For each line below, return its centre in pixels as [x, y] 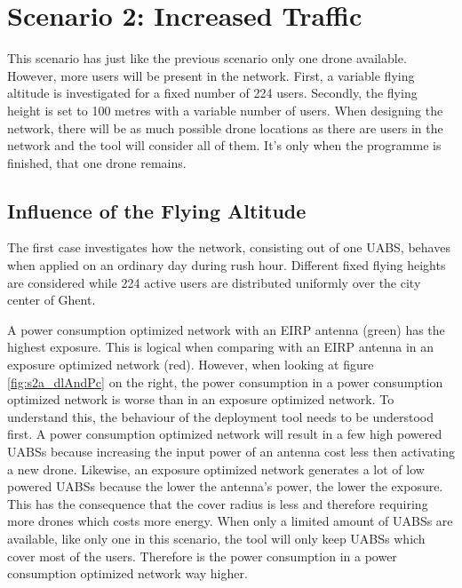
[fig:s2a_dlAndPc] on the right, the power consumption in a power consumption [225, 381]
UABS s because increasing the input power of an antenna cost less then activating [231, 452]
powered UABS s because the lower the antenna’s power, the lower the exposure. [225, 486]
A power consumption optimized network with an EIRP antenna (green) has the [226, 329]
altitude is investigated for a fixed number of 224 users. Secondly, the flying [212, 93]
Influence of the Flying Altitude [157, 210]
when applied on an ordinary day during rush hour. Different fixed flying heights [227, 265]
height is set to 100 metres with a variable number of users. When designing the [225, 110]
